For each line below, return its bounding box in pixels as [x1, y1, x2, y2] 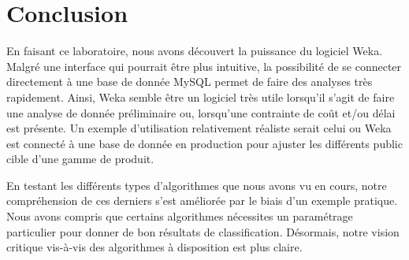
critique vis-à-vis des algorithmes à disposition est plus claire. [6, 239, 303, 255]
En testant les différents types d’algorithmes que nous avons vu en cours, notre [6, 176, 387, 193]
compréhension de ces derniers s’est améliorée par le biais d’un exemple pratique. [6, 192, 398, 209]
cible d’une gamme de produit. [6, 150, 154, 167]
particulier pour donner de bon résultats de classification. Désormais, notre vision [6, 223, 400, 240]
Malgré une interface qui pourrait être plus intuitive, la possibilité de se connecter [6, 58, 402, 74]
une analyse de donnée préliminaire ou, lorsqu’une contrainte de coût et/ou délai [6, 104, 396, 121]
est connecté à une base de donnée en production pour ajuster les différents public [6, 135, 403, 151]
